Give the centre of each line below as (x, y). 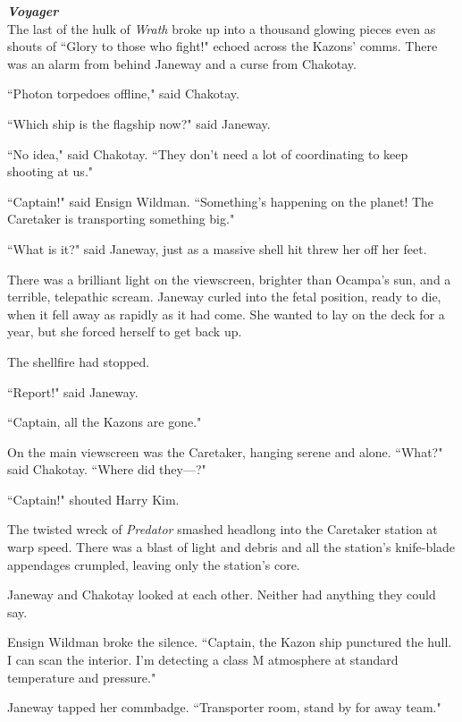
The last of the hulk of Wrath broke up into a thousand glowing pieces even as (222, 28)
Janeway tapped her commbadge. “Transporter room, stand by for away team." (224, 707)
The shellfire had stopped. (79, 361)
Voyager (33, 11)
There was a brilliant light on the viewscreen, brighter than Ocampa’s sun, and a (229, 279)
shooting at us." (50, 171)
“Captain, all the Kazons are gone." (105, 422)
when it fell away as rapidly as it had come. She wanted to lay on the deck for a (226, 314)
